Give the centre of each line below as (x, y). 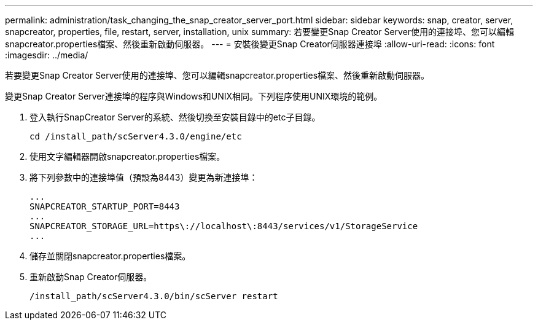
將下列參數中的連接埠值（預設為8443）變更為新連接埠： (144, 177)
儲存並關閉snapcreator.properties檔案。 (110, 256)
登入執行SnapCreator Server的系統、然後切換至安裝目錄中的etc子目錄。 (175, 117)
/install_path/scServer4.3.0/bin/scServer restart (154, 296)
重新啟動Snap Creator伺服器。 (91, 277)
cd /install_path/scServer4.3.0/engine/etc (136, 136)
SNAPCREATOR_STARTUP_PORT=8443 (105, 206)
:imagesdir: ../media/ (47, 55)
